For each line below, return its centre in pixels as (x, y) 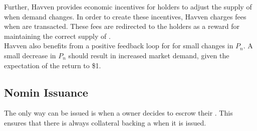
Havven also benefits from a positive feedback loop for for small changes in (119, 46)
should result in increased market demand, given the (149, 55)
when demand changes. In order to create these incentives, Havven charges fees (125, 16)
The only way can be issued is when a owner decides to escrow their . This (118, 113)
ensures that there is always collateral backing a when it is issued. (105, 122)
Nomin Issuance (46, 92)
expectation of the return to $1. (53, 65)
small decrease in (30, 55)
